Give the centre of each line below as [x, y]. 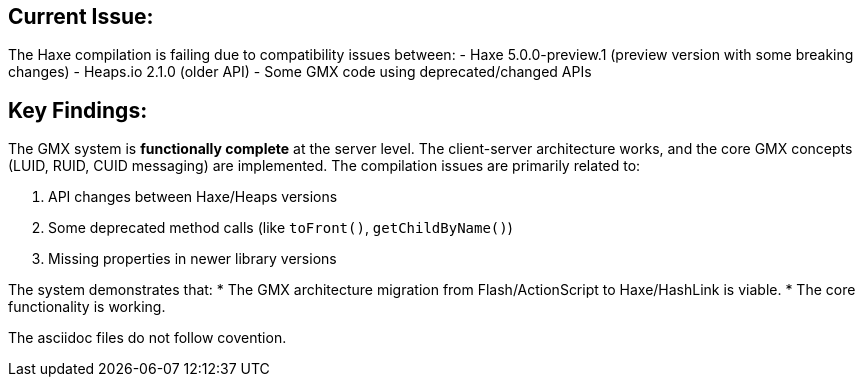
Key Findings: [78, 110]
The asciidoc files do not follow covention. [147, 338]
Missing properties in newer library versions [192, 259]
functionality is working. [87, 307]
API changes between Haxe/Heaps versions [193, 197]
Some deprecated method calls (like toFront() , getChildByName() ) [280, 228]
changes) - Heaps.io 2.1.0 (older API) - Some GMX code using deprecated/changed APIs [300, 72]
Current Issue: [81, 16]
